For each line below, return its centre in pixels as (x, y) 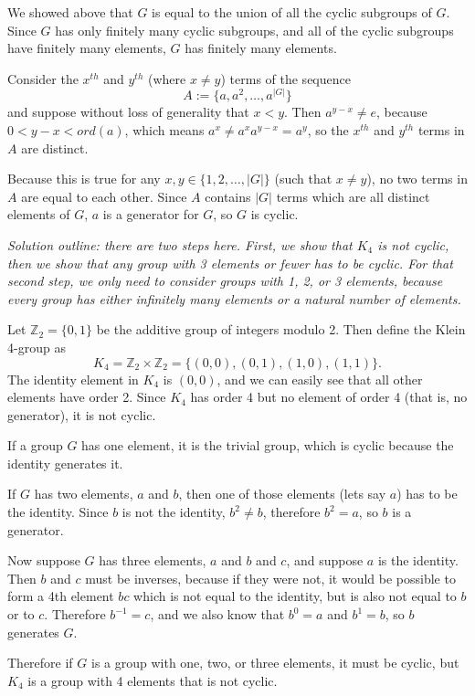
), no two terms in (417, 179)
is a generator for (151, 214)
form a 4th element (61, 596)
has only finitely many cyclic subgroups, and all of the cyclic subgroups (254, 30)
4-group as (37, 347)
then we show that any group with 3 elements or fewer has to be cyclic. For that (230, 263)
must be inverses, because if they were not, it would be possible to (270, 578)
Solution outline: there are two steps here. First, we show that (180, 244)
